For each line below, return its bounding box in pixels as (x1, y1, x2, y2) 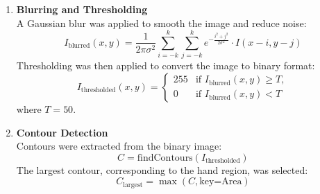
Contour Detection (16, 125, 108, 139)
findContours (137, 152, 193, 163)
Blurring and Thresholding (16, 2, 148, 16)
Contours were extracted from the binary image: (16, 139, 222, 153)
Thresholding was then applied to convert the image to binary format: (16, 58, 315, 73)
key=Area (199, 177, 242, 187)
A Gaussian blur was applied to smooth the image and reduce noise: (16, 15, 307, 30)
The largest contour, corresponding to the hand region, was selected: (16, 162, 308, 177)
